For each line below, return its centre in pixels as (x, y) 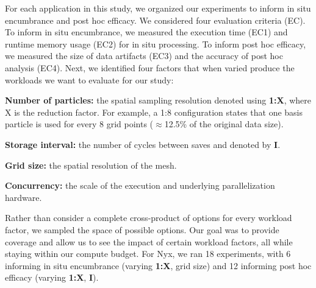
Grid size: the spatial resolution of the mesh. (91, 165)
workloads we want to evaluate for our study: (89, 79)
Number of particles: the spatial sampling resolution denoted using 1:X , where (158, 100)
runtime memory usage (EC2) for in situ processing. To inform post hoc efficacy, (156, 44)
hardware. (23, 197)
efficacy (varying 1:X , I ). (52, 277)
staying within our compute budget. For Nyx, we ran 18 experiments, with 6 (148, 254)
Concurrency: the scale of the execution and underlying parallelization (140, 185)
